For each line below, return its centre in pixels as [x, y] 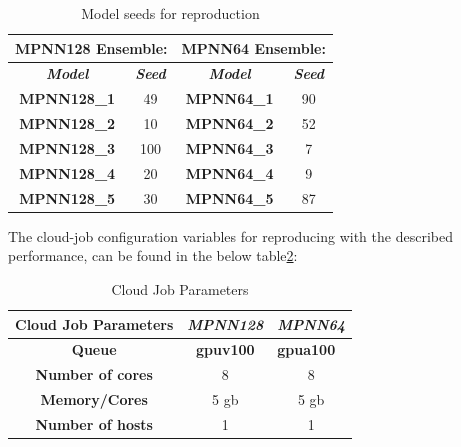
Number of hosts [94, 423]
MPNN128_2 [67, 123]
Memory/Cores [94, 399]
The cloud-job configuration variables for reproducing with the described [230, 235]
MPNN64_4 [229, 172]
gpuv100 [225, 349]
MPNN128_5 [67, 197]
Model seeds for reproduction [170, 13]
